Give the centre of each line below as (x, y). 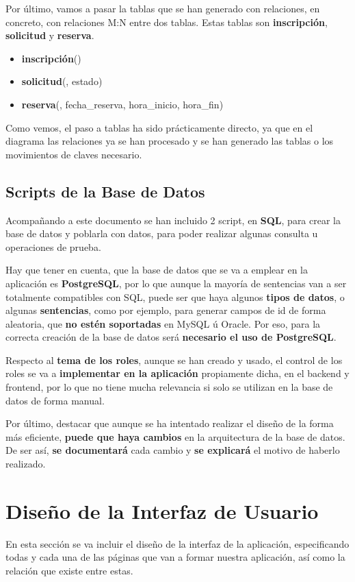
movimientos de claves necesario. (74, 154)
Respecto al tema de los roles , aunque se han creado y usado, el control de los (174, 360)
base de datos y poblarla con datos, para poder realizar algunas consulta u (162, 233)
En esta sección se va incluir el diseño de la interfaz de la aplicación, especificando (177, 543)
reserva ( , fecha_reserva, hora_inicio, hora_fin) (122, 104)
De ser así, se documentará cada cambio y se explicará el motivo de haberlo (173, 450)
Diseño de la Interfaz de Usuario (162, 510)
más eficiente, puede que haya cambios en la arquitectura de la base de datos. (175, 436)
